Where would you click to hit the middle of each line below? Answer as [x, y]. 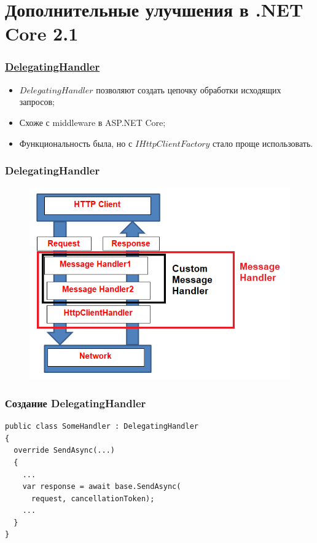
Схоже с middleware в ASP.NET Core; [92, 122]
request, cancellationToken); [93, 498]
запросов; [37, 102]
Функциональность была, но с [76, 143]
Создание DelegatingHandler [76, 403]
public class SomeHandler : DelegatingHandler [102, 427]
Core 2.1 [42, 33]
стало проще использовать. [263, 143]
